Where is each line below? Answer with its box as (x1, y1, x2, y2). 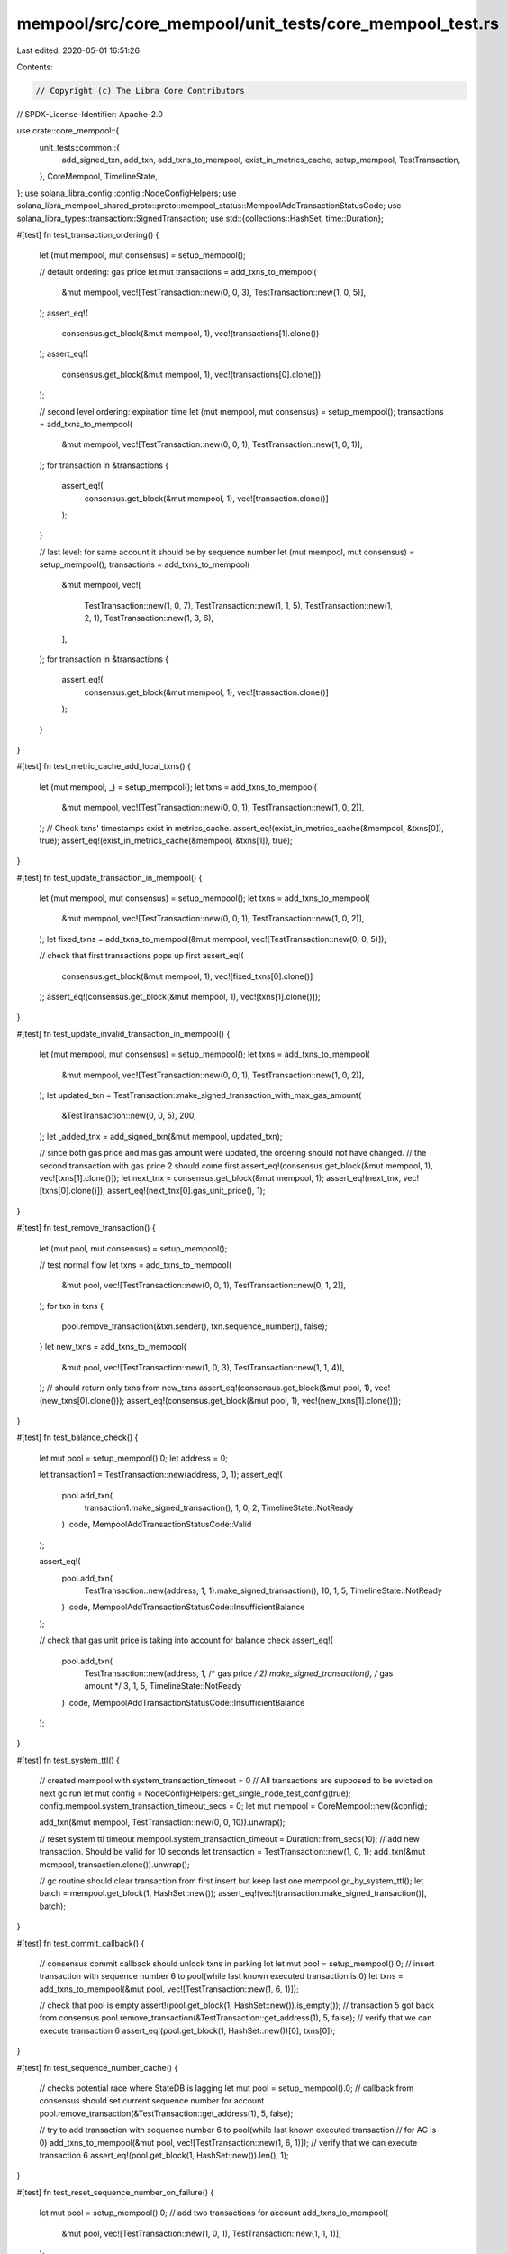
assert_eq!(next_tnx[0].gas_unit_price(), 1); (106, 1186, 266, 1196)
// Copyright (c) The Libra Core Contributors (35, 86, 245, 96)
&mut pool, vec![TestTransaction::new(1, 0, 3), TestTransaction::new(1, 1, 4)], (61, 1361, 346, 1372)
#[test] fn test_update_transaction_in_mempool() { (16, 872, 203, 883)
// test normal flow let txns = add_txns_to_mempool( (39, 1259, 232, 1270)
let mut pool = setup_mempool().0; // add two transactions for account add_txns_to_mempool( (39, 2207, 389, 2218)
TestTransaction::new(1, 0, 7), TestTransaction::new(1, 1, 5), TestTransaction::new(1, (84, 600, 394, 610)
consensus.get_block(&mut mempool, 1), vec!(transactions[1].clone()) (61, 327, 320, 338)
